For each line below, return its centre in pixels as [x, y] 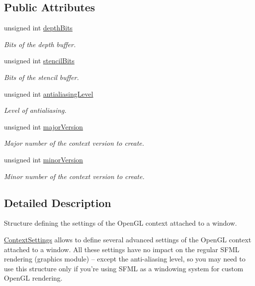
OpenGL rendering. [33, 278]
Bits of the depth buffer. [40, 44]
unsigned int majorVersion [43, 126]
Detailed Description [58, 202]
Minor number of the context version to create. [74, 176]
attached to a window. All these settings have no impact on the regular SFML [122, 249]
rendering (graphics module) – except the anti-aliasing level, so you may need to [125, 259]
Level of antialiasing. [35, 110]
